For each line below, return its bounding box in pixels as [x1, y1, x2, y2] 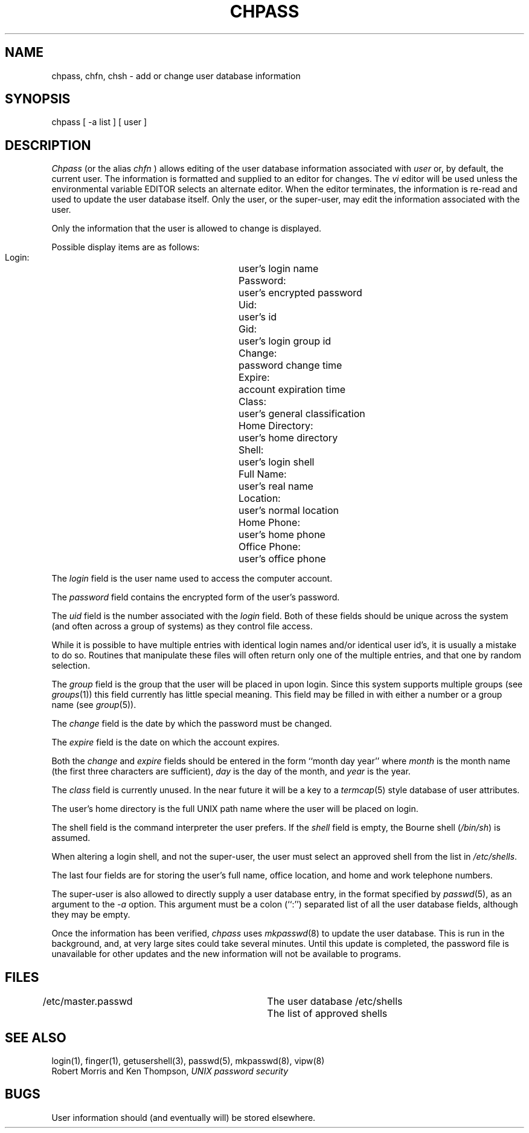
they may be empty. [51, 909, 130, 920]
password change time [239, 359, 342, 372]
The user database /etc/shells [267, 995, 403, 1008]
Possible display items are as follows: [51, 242, 200, 253]
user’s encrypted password [239, 287, 362, 299]
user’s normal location [239, 504, 339, 517]
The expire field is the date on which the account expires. [51, 737, 280, 748]
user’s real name [239, 480, 313, 493]
